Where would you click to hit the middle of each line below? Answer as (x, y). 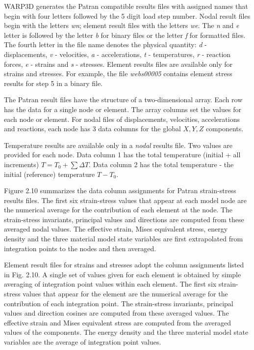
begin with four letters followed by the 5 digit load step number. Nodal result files (127, 15)
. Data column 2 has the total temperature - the (161, 164)
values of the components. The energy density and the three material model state (126, 332)
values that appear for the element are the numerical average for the (125, 294)
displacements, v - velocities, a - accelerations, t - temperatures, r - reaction (117, 54)
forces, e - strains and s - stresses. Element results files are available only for (118, 64)
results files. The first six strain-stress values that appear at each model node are (125, 200)
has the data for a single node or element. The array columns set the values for (123, 109)
